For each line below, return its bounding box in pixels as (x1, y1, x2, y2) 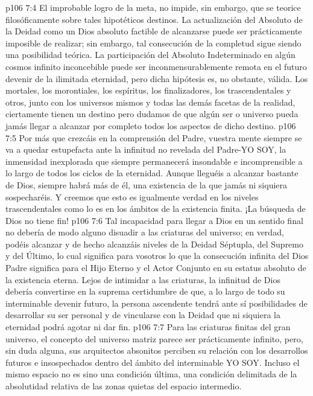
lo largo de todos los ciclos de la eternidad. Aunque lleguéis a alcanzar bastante (5, 167, 299, 179)
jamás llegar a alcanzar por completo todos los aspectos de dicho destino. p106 (5, 119, 296, 132)
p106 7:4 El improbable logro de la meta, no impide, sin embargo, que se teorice (5, 1, 301, 13)
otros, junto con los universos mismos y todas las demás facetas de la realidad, (5, 95, 296, 108)
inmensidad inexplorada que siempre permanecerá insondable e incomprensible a (5, 155, 303, 167)
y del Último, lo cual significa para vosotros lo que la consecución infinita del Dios (5, 249, 309, 262)
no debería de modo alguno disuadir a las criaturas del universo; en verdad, (5, 226, 284, 238)
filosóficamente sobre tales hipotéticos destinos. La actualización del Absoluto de (5, 13, 303, 25)
